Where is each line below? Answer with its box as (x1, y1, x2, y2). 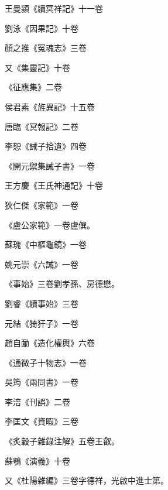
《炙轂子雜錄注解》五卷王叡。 (5, 435, 119, 447)
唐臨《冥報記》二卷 (5, 120, 78, 132)
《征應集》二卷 (5, 81, 62, 93)
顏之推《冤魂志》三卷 (5, 42, 87, 54)
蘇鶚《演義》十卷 (5, 454, 70, 467)
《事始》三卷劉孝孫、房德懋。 (5, 277, 119, 290)
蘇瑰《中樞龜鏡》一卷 (5, 238, 87, 251)
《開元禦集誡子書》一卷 (5, 159, 95, 172)
